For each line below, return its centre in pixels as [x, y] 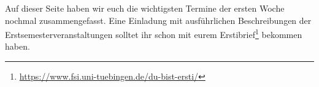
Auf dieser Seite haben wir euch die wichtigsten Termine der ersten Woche [145, 8]
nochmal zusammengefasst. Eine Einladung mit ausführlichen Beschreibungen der [158, 20]
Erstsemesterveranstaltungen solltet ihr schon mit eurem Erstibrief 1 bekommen [154, 33]
